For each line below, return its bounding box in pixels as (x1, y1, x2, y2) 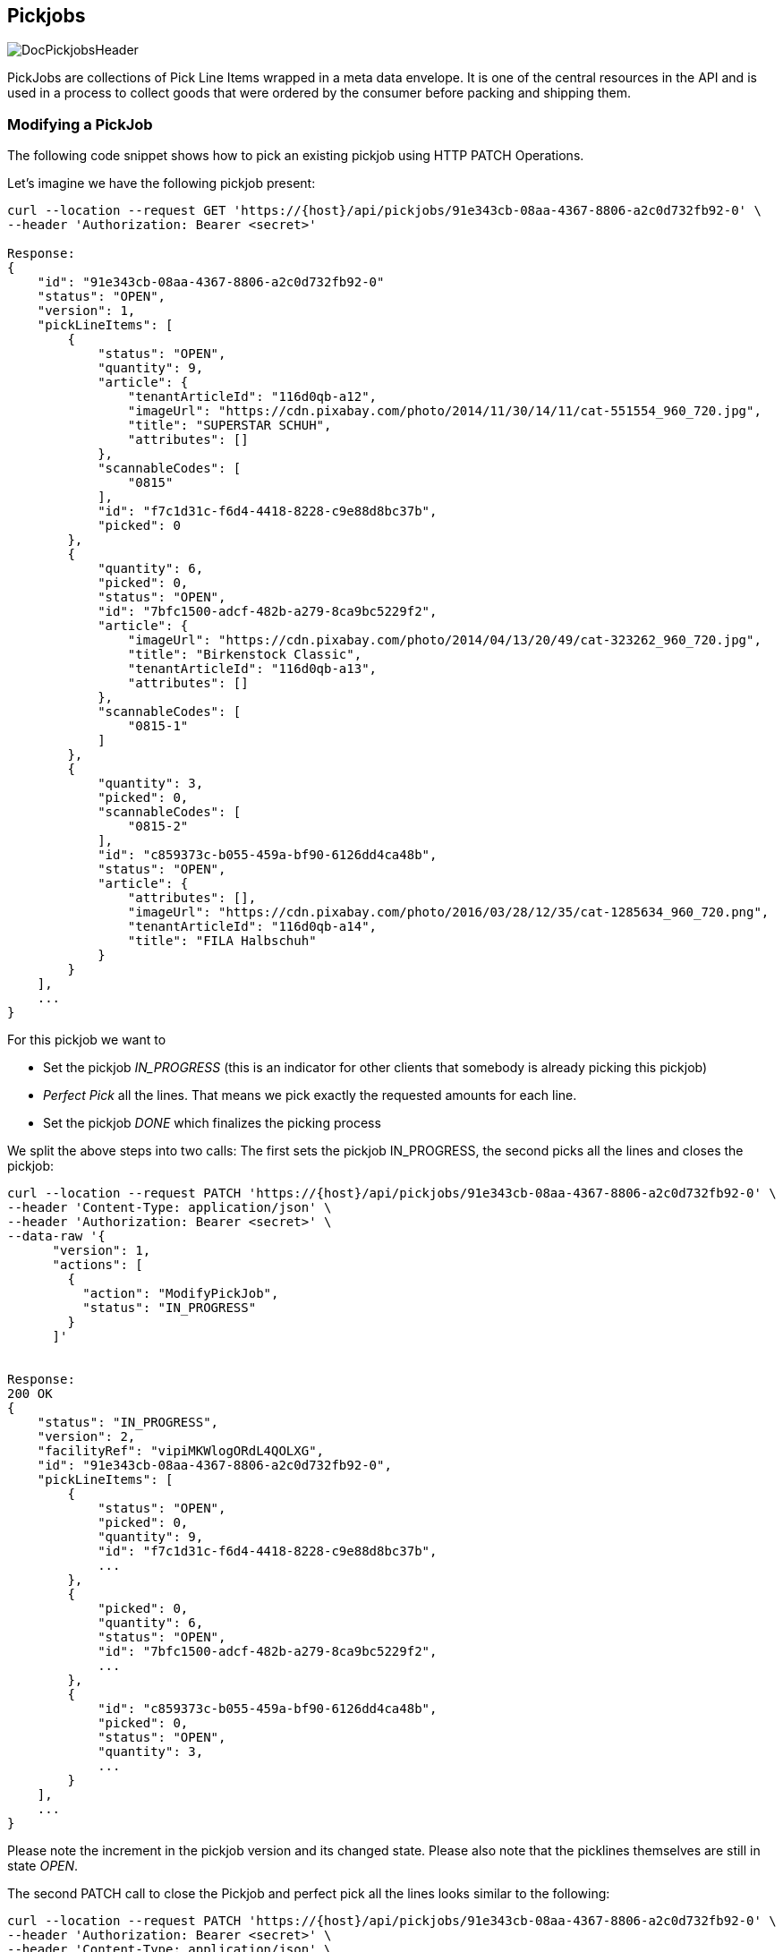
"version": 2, (37, 1429, 136, 1445)
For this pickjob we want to (7, 1032, 166, 1048)
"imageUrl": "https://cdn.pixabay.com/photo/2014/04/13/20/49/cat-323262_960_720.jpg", (127, 633, 762, 648)
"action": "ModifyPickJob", (82, 1286, 279, 1301)
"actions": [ (52, 1257, 143, 1273)
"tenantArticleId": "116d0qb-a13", (127, 661, 378, 677)
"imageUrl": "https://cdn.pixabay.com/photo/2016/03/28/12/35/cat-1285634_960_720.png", (127, 905, 770, 920)
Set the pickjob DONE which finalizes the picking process (43, 1115, 381, 1131)
